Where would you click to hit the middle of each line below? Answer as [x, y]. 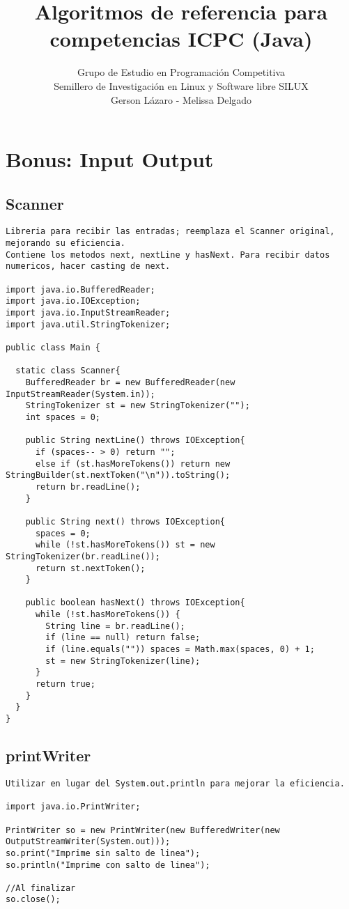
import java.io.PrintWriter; [73, 807]
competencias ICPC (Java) [181, 39]
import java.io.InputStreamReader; [88, 313]
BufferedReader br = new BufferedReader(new [130, 383]
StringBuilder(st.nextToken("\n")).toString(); [118, 475]
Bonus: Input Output [110, 159]
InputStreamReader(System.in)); [80, 394]
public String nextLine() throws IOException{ [135, 441]
